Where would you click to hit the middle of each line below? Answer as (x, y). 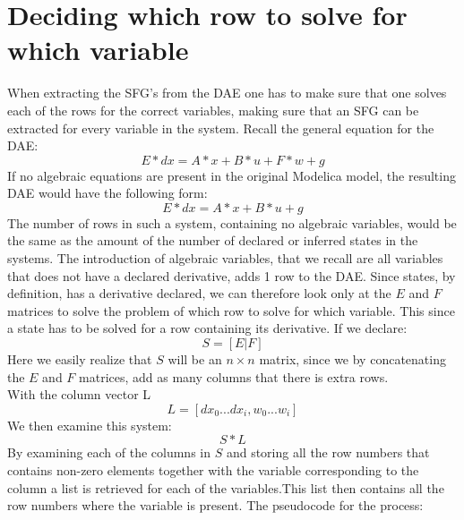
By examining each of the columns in (109, 452)
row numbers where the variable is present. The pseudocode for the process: (215, 505)
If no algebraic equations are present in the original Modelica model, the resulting (232, 175)
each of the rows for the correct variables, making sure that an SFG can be (213, 110)
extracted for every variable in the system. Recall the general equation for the (221, 128)
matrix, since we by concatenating (352, 359)
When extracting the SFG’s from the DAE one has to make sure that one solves (227, 93)
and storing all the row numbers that (328, 452)
